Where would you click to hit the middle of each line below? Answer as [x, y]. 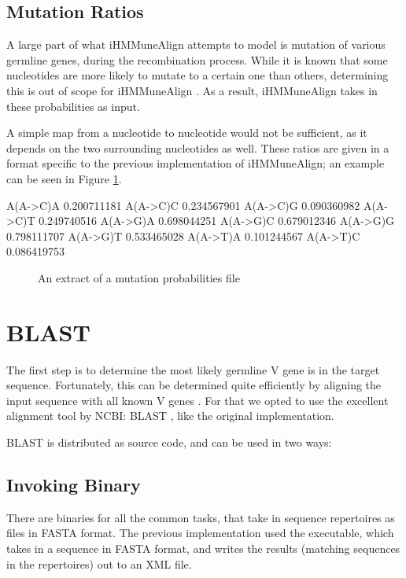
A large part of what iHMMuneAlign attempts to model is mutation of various [196, 44]
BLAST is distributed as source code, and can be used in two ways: [169, 442]
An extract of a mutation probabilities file [139, 277]
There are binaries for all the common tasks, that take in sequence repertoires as [201, 517]
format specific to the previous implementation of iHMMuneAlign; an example [196, 163]
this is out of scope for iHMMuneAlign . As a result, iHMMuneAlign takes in [192, 90]
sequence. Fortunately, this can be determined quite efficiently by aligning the [194, 385]
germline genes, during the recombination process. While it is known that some [197, 59]
